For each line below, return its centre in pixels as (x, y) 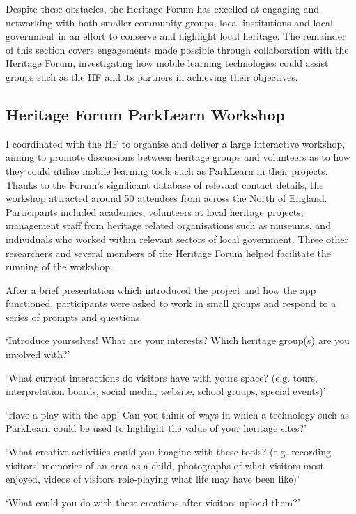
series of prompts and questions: (74, 317)
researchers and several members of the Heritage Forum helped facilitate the (169, 252)
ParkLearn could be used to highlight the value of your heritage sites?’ (156, 428)
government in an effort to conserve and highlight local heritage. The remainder (176, 36)
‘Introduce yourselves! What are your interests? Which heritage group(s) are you (178, 340)
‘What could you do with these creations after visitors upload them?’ (153, 502)
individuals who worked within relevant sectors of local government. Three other (177, 239)
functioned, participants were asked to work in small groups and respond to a (171, 303)
